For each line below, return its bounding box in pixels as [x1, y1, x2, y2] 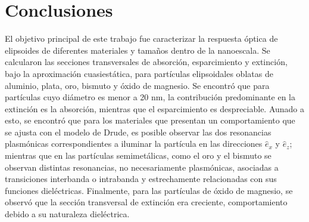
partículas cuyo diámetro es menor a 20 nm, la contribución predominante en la [5, 91, 296, 103]
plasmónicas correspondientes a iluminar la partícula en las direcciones [5, 137, 263, 150]
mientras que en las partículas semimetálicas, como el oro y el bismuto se [5, 149, 271, 162]
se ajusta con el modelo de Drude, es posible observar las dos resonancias [5, 125, 271, 138]
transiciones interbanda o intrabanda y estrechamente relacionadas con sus [5, 172, 277, 185]
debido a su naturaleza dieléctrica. [5, 208, 130, 220]
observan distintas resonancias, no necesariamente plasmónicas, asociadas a [5, 161, 279, 173]
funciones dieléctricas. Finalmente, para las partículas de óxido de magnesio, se [5, 184, 293, 196]
